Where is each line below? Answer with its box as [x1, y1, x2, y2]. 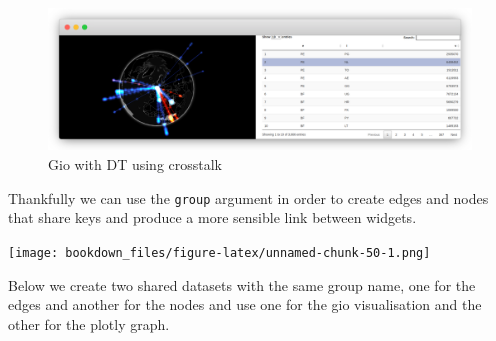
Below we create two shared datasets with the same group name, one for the [8, 274, 476, 295]
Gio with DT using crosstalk [48, 154, 223, 175]
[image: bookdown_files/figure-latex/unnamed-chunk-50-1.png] [8, 245, 431, 260]
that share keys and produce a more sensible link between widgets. [8, 207, 417, 228]
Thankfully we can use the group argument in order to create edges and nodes [8, 187, 489, 208]
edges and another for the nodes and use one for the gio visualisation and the [8, 294, 482, 315]
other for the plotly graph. [8, 313, 170, 334]
